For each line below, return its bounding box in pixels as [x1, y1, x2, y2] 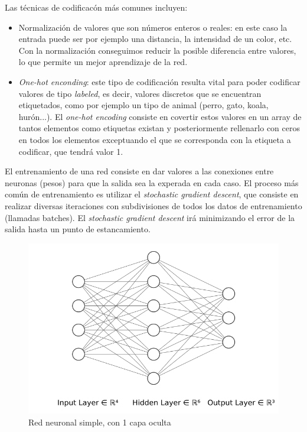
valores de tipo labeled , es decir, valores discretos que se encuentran [18, 87, 262, 99]
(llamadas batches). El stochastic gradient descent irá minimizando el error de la [5, 211, 295, 223]
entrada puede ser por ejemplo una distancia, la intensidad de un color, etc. [18, 33, 292, 45]
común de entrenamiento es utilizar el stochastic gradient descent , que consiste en [5, 188, 299, 200]
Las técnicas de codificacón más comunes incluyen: [5, 1, 188, 13]
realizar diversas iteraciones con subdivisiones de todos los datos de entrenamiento [5, 199, 302, 212]
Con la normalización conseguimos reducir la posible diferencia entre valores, [18, 44, 296, 56]
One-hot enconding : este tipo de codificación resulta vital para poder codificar [18, 75, 301, 87]
